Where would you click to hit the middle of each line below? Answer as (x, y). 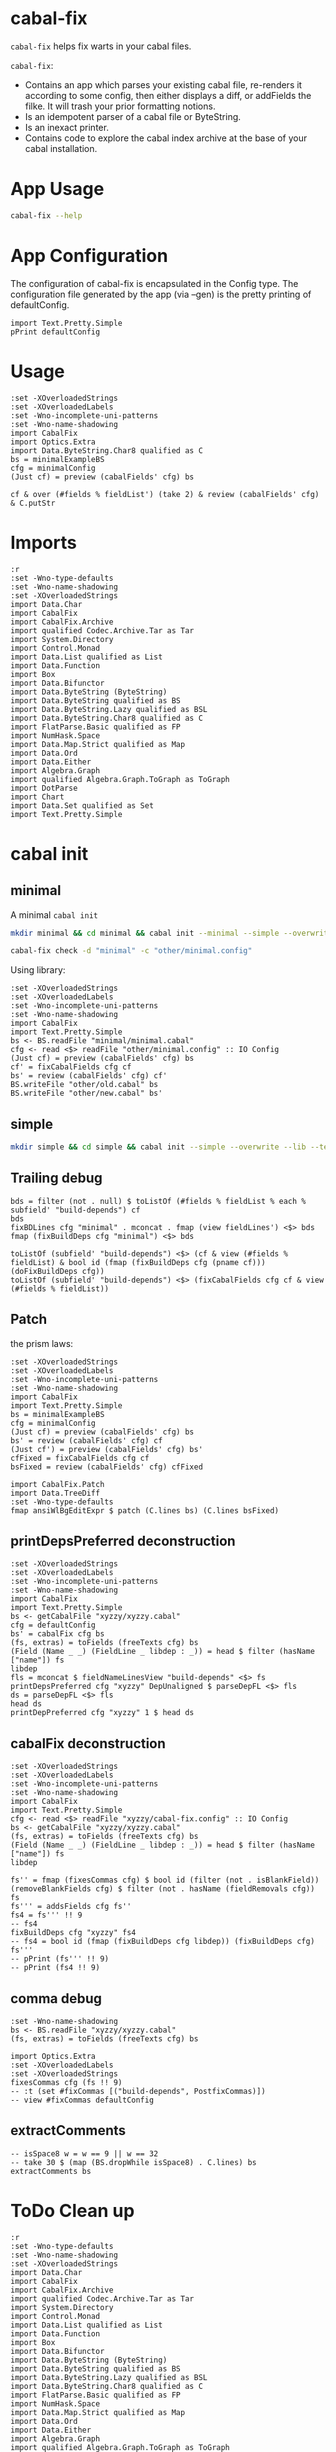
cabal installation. (61, 148)
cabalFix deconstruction (88, 1743)
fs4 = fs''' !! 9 (46, 1915)
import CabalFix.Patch (57, 1484)
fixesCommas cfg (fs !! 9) (66, 2083)
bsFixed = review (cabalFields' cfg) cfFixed (106, 1467)
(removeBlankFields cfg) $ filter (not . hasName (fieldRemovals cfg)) (162, 1889)
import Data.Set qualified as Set (82, 805)
